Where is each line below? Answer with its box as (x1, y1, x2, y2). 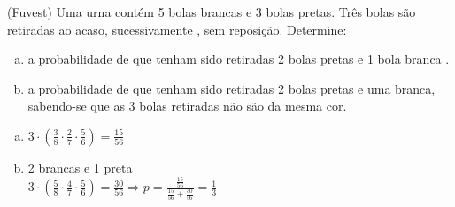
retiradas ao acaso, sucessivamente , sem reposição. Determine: (7, 19, 347, 38)
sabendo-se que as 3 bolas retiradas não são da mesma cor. (27, 96, 347, 115)
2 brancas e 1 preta (27, 157, 133, 176)
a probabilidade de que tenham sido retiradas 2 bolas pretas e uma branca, (27, 79, 436, 97)
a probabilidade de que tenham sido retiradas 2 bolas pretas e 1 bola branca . (27, 50, 450, 68)
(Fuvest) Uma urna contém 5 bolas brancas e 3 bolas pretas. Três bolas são (7, 3, 416, 20)
